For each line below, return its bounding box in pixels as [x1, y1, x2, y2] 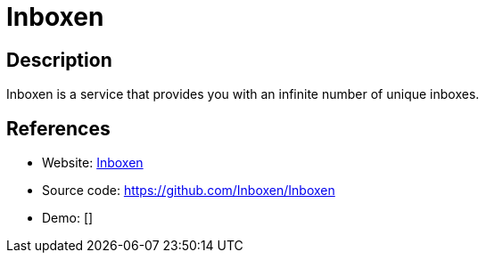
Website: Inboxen [42, 155, 144, 171]
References [6, 117, 111, 140]
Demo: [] [42, 210, 94, 226]
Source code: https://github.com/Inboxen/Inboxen [42, 183, 335, 199]
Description [6, 48, 112, 71]
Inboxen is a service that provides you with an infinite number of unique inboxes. [6, 86, 480, 102]
